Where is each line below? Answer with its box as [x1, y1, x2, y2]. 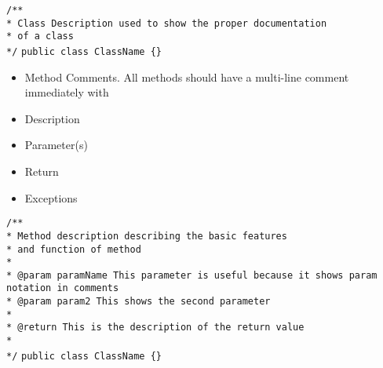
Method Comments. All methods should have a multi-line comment [24, 68, 349, 85]
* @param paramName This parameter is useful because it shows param [6, 269, 378, 281]
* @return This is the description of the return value [6, 322, 305, 333]
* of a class [6, 31, 74, 42]
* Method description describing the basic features [6, 230, 287, 242]
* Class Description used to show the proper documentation [6, 17, 327, 29]
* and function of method [6, 243, 141, 255]
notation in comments [6, 282, 119, 294]
